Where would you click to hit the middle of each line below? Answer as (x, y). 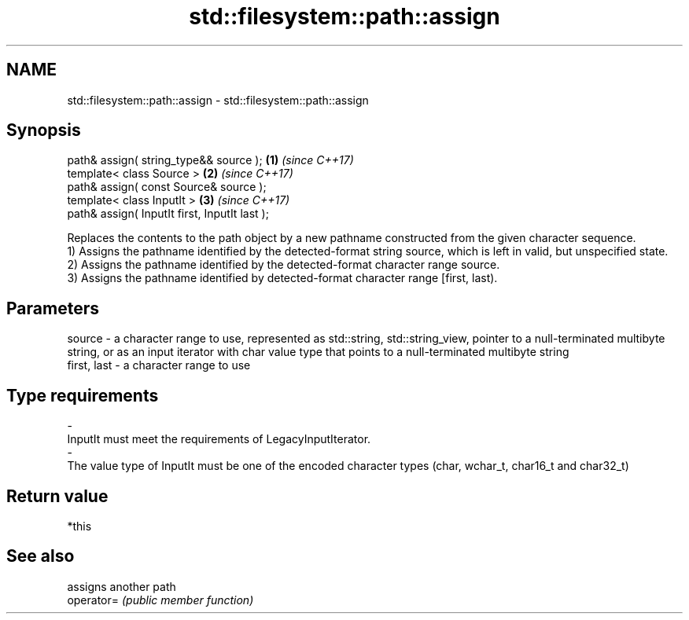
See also (41, 556)
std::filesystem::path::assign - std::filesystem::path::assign (218, 100)
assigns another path (122, 586)
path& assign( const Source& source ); (167, 187)
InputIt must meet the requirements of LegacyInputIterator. (219, 439)
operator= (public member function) (160, 600)
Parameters (53, 308)
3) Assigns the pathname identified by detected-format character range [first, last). (282, 278)
